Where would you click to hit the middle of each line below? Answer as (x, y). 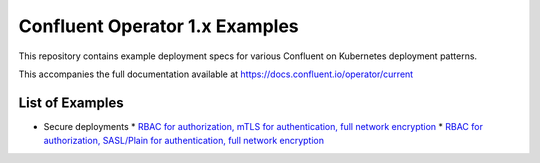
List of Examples (71, 102)
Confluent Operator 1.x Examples (158, 26)
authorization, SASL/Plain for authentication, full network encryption (184, 141)
